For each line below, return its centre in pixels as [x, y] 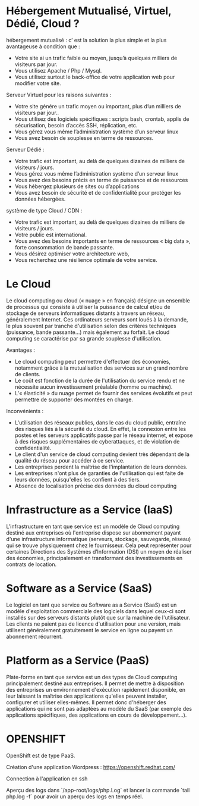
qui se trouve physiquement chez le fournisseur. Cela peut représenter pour [99, 545]
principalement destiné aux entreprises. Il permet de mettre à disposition [95, 683]
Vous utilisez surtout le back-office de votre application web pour [95, 77]
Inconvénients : [25, 411]
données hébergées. [40, 199]
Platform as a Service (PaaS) [78, 660]
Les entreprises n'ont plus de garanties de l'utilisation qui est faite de [99, 473]
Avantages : [21, 350]
